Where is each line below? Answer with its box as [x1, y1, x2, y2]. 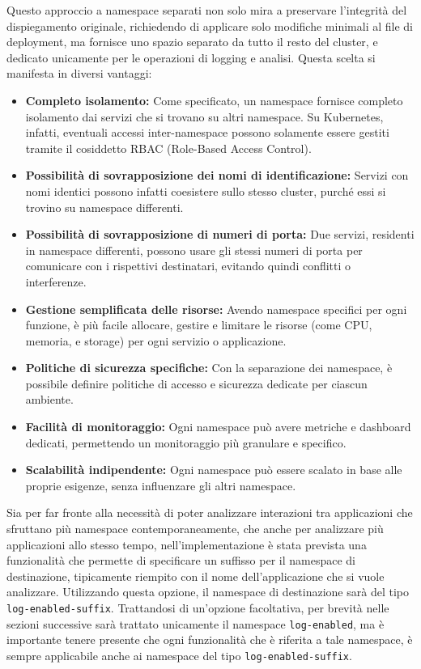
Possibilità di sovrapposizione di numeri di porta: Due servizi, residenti [25, 226, 415, 243]
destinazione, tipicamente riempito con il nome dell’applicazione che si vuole [6, 567, 385, 584]
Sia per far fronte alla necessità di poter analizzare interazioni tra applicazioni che [6, 504, 413, 521]
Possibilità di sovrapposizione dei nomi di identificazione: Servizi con [25, 167, 409, 184]
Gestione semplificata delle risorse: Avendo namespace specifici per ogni [25, 300, 407, 317]
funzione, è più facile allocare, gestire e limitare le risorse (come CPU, [25, 316, 372, 333]
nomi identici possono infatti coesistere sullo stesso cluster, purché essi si [25, 182, 386, 199]
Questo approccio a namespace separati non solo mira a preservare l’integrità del [6, 2, 407, 18]
